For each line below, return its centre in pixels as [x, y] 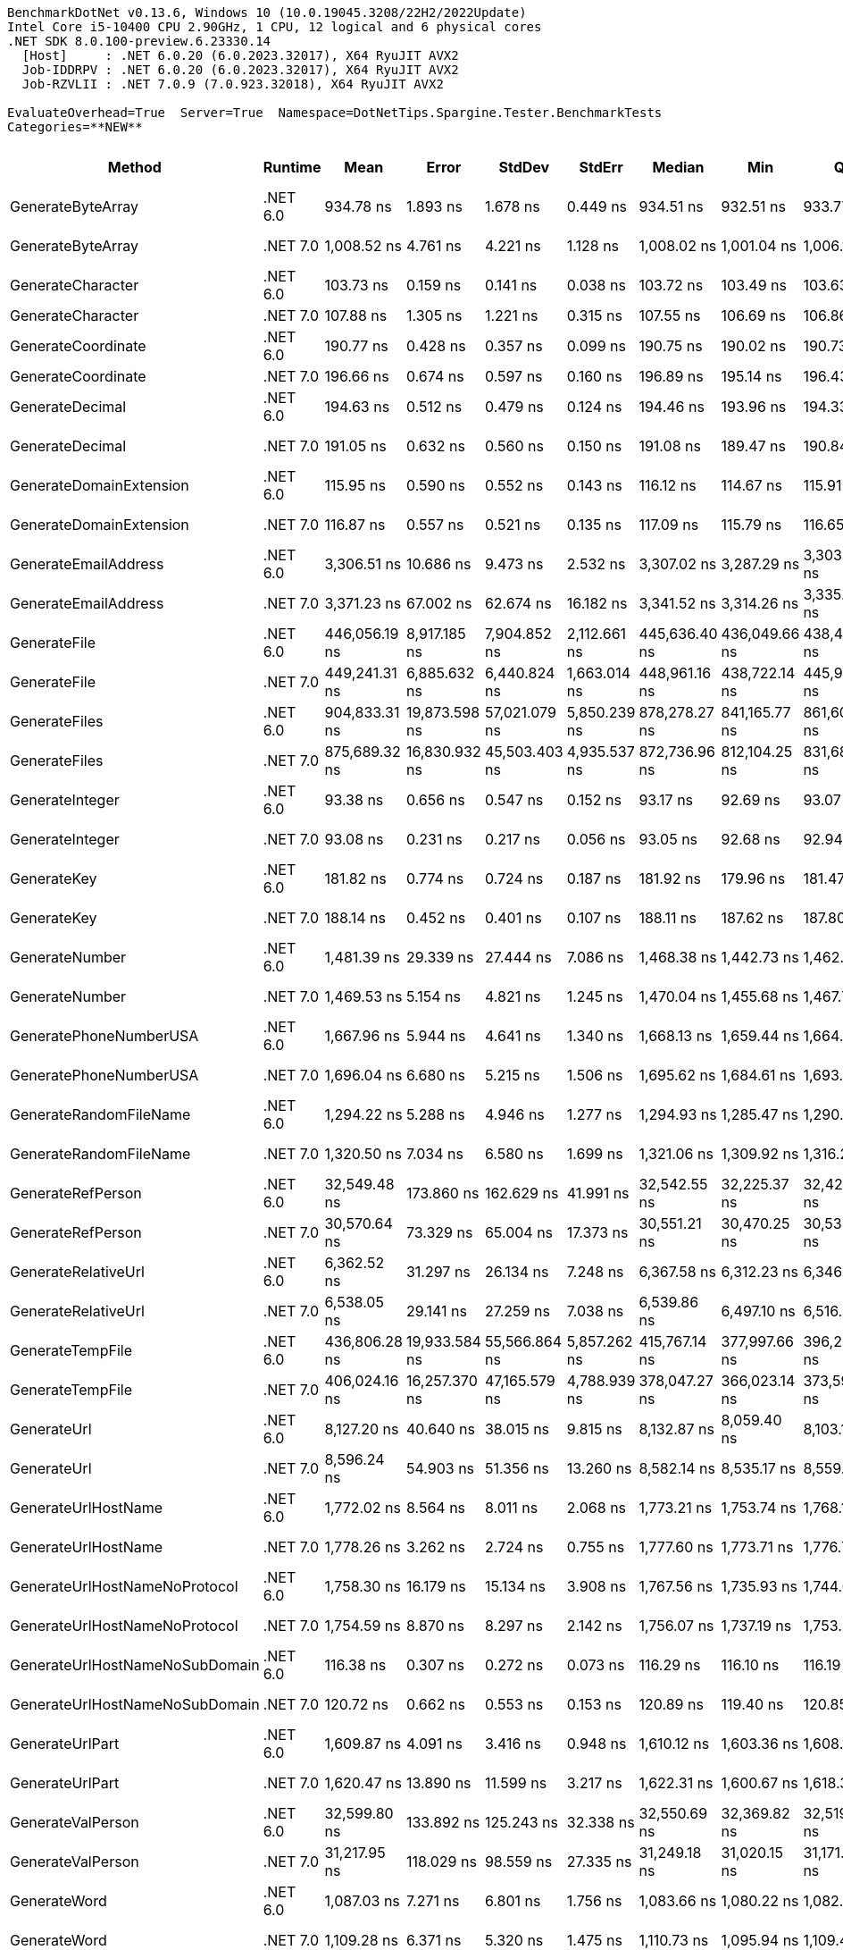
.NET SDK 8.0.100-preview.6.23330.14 [139, 41]
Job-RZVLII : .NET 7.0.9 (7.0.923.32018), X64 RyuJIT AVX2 [233, 84]
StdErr [601, 167]
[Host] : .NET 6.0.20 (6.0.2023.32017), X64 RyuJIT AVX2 [240, 55]
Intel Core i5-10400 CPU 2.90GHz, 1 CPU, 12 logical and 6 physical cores [275, 27]
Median [678, 167]
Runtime [292, 167]
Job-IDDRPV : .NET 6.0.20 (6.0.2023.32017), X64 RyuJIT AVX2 [240, 70]
